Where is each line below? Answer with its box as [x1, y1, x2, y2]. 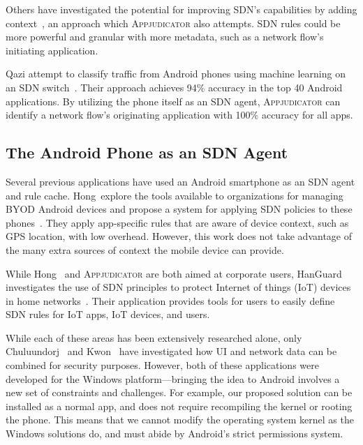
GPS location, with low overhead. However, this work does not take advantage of [6, 229, 352, 243]
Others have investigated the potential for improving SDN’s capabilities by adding [6, 2, 357, 16]
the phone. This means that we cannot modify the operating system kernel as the [6, 412, 354, 427]
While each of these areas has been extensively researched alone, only [6, 330, 302, 345]
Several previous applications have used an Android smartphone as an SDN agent [6, 174, 355, 188]
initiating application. [6, 43, 98, 57]
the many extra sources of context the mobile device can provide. [6, 242, 284, 257]
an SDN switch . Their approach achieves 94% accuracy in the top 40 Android [6, 80, 343, 94]
